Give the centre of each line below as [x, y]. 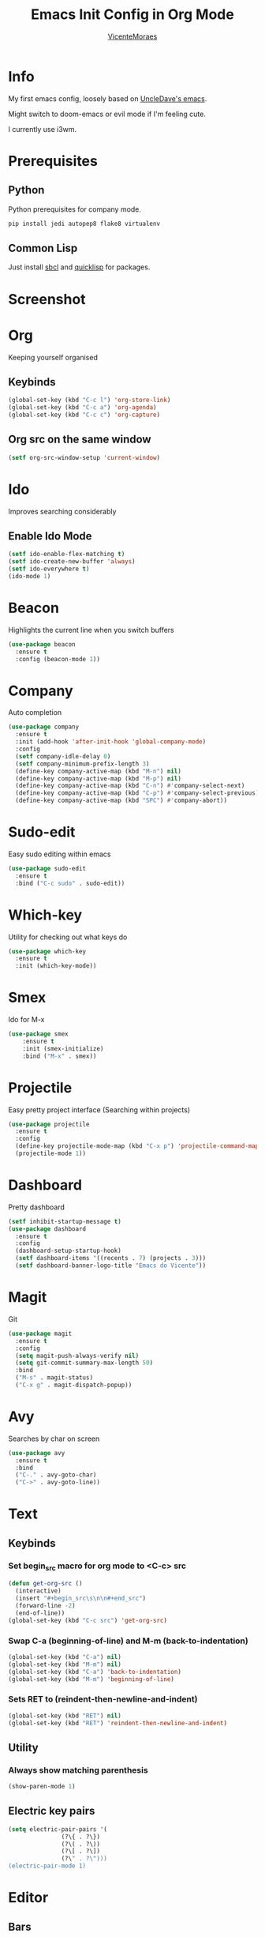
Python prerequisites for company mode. [75, 209]
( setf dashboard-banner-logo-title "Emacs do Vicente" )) [111, 1266]
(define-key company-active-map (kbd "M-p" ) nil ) [98, 779]
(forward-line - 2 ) [46, 1605]
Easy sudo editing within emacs [60, 854]
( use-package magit [40, 1333]
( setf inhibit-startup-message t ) [65, 1221]
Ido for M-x [26, 1020]
